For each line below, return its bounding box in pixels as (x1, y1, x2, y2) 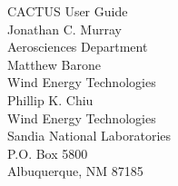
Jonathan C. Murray (7, 19, 122, 38)
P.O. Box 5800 (7, 143, 88, 162)
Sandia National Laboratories (7, 126, 172, 145)
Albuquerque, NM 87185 (7, 162, 143, 181)
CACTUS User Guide (7, 2, 128, 20)
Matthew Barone (7, 54, 101, 73)
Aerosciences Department (7, 37, 148, 56)
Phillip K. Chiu (7, 90, 94, 109)
